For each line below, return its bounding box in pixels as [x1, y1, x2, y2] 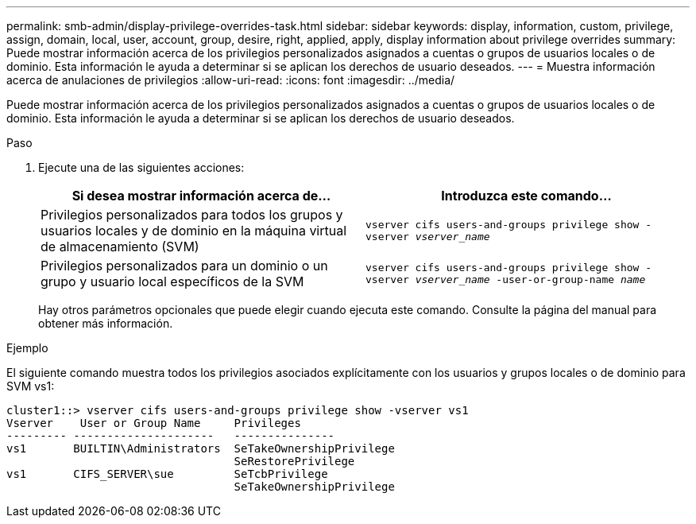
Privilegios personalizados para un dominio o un [41, 258, 328, 274]
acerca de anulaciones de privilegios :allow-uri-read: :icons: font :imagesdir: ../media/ [6, 73, 455, 87]
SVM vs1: [6, 379, 55, 393]
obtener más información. [38, 316, 173, 330]
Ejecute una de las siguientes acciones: [38, 161, 245, 174]
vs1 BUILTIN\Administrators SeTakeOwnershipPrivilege [6, 442, 395, 455]
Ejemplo [6, 341, 48, 355]
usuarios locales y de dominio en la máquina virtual [41, 223, 347, 239]
